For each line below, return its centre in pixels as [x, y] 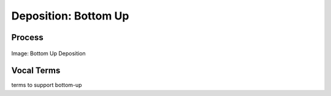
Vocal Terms [36, 71]
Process [27, 37]
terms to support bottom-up [47, 85]
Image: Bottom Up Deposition [48, 53]
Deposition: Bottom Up [70, 16]
